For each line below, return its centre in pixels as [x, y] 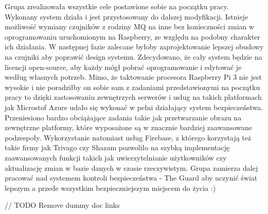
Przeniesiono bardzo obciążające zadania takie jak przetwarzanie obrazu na [123, 117]
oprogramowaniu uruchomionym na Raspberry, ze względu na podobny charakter [132, 36]
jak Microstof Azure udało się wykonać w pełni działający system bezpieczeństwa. [134, 107]
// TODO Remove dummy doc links [62, 205]
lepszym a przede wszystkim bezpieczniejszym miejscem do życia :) [110, 188]
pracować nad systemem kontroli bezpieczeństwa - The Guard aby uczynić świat [131, 178]
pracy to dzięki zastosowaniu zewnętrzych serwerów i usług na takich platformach [133, 97]
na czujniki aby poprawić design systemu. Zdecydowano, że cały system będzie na [133, 56]
